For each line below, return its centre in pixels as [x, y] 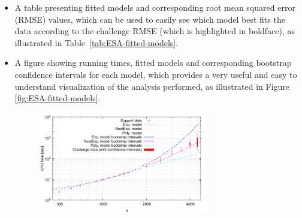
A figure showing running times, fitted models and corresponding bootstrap [153, 63]
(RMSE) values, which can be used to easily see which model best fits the [150, 19]
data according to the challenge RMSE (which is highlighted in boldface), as [155, 31]
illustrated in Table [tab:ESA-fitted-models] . [96, 42]
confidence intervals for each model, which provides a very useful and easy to [156, 74]
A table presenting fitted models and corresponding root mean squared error [155, 7]
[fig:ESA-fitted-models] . [58, 98]
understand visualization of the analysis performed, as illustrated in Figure [152, 86]
